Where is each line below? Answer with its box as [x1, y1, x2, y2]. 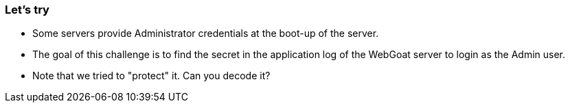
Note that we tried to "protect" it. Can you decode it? [32, 70, 271, 82]
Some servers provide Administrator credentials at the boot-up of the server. [32, 27, 379, 40]
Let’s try [5, 3, 49, 16]
